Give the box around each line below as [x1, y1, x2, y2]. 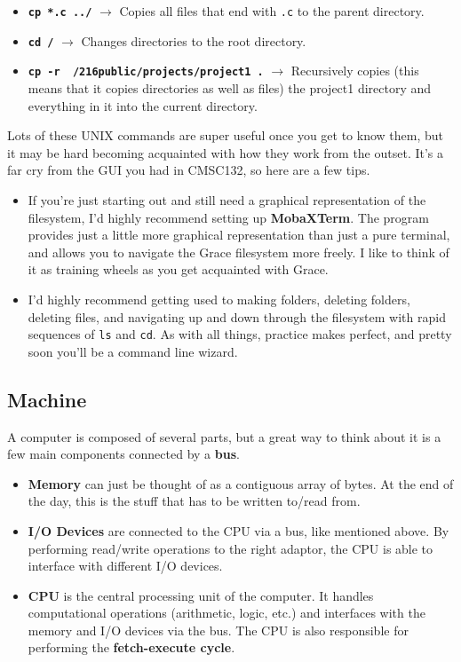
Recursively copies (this [290, 61, 419, 80]
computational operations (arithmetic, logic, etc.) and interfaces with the [28, 603, 425, 622]
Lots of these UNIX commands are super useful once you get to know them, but [7, 126, 443, 145]
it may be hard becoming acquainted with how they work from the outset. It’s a [7, 143, 444, 162]
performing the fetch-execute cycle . [28, 638, 235, 657]
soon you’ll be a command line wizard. [28, 342, 238, 360]
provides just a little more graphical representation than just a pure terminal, [28, 225, 450, 244]
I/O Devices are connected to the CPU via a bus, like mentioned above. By [28, 521, 449, 540]
